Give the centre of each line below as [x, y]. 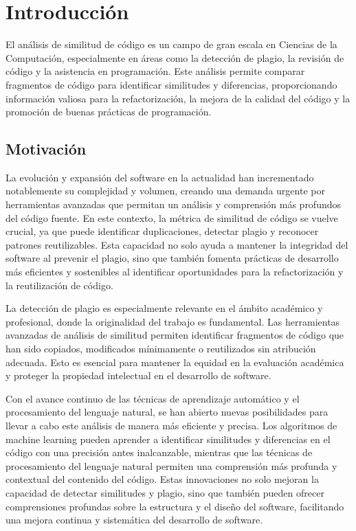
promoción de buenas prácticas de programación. [109, 112]
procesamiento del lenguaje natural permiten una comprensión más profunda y [171, 465]
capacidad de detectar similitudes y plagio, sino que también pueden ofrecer [165, 492]
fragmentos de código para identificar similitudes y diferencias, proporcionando [171, 84]
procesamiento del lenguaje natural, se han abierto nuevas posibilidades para [167, 412]
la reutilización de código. [59, 285]
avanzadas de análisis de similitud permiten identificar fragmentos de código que [175, 335]
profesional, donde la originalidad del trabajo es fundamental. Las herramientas [173, 321]
